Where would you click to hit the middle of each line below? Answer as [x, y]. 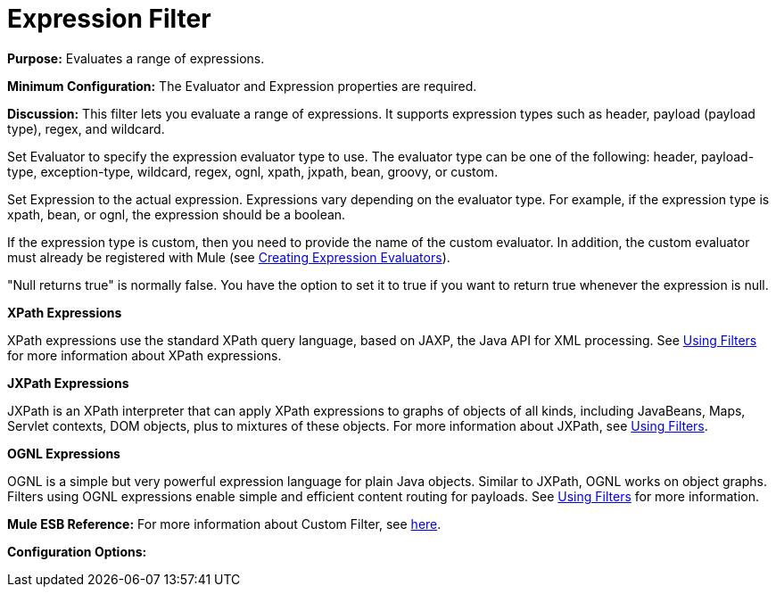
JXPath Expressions [68, 383]
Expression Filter [109, 19]
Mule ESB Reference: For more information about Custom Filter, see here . [224, 524]
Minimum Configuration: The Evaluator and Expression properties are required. [242, 86]
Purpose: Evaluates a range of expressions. [136, 58]
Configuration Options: [77, 551]
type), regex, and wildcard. [86, 128]
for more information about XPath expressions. [144, 355]
